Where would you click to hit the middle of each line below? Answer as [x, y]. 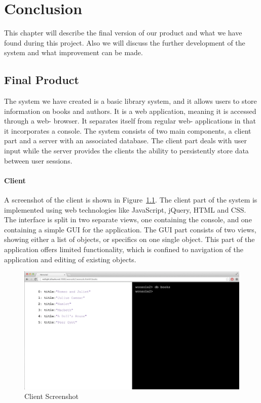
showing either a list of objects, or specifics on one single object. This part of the [129, 239]
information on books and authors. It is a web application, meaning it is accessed [130, 111]
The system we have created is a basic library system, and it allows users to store [130, 101]
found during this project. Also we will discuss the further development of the [125, 42]
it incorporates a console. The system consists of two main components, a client [128, 130]
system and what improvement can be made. [73, 52]
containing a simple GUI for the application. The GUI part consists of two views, [130, 229]
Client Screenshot [52, 396]
